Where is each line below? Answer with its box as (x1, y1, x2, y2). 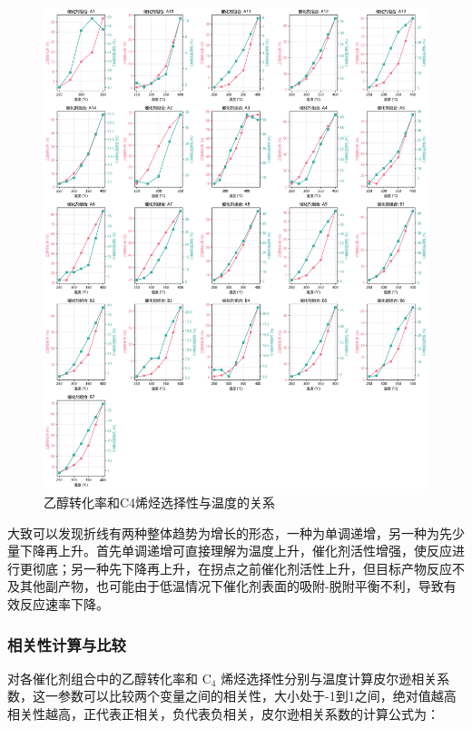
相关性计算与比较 (7, 633, 126, 655)
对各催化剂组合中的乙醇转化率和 (7, 668, 198, 687)
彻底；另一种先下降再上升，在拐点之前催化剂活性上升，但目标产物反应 (32, 558, 452, 577)
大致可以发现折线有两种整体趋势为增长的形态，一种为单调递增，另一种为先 (7, 523, 452, 542)
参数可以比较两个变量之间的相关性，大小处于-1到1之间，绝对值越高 (57, 686, 457, 705)
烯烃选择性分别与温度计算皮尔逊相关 (221, 668, 438, 687)
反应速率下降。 (19, 594, 109, 613)
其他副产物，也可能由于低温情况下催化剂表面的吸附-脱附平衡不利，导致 (19, 576, 444, 596)
